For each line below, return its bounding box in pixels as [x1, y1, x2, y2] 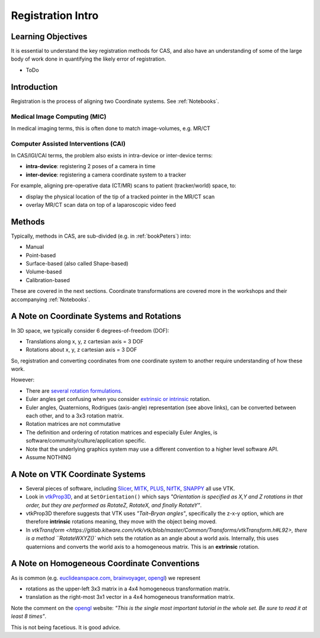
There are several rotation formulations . [25, 387, 123, 394]
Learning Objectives [11, 31, 88, 42]
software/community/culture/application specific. [25, 437, 146, 444]
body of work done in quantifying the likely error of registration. [11, 55, 167, 62]
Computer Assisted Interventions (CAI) [11, 140, 126, 148]
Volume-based [25, 268, 62, 276]
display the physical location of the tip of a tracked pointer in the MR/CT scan [25, 193, 215, 200]
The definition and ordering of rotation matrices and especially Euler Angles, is [25, 428, 217, 436]
